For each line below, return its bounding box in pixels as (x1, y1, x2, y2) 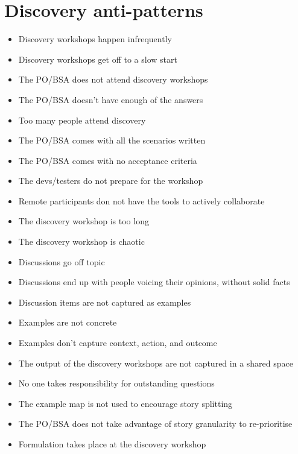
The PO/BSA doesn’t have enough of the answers (18, 93, 203, 106)
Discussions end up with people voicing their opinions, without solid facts (18, 276, 290, 288)
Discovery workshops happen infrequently (18, 33, 172, 45)
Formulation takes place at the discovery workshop (18, 438, 206, 450)
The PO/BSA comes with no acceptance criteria (18, 154, 197, 166)
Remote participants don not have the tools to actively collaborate (18, 194, 265, 207)
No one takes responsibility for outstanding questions (18, 377, 215, 389)
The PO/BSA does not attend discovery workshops (18, 73, 208, 86)
